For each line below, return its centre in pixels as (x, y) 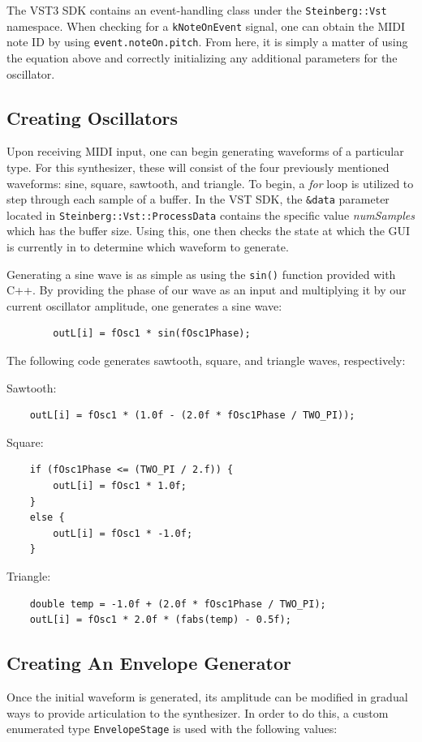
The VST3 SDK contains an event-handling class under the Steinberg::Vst (197, 10)
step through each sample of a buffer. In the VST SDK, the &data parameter (198, 199)
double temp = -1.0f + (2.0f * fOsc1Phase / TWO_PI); (178, 604)
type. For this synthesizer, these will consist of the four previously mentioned (198, 167)
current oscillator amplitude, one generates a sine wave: (144, 305)
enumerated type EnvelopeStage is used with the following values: (172, 729)
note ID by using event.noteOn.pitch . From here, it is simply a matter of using (207, 42)
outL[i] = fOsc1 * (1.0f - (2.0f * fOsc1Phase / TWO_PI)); (192, 416)
